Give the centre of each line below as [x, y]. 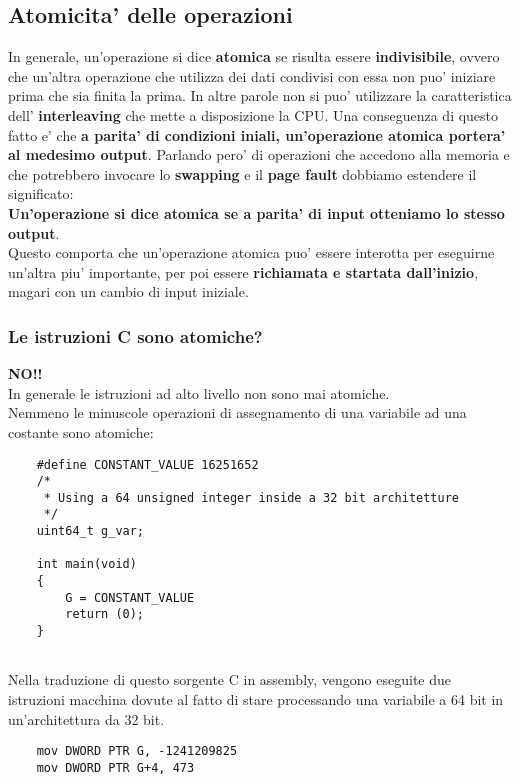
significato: [41, 193]
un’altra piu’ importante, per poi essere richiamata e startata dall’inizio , [243, 271]
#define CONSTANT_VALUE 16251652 [147, 464]
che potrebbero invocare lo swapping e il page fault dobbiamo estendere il [242, 173]
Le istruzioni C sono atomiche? [135, 335]
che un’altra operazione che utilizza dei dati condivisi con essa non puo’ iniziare [252, 75]
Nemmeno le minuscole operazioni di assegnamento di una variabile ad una [237, 412]
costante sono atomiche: [81, 431]
